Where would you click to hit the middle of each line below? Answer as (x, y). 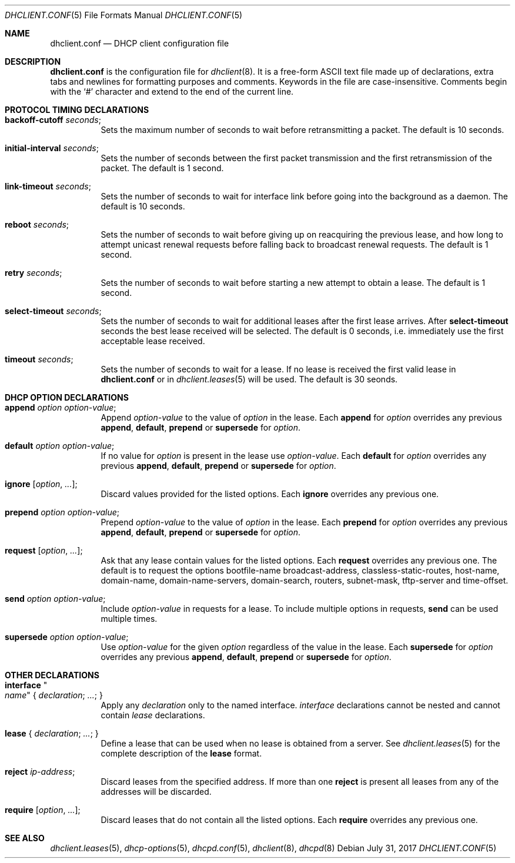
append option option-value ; (61, 407)
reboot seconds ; (37, 224)
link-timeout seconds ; (48, 186)
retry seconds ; (34, 273)
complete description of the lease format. (181, 753)
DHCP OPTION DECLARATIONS (67, 397)
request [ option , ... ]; (44, 550)
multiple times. (129, 619)
